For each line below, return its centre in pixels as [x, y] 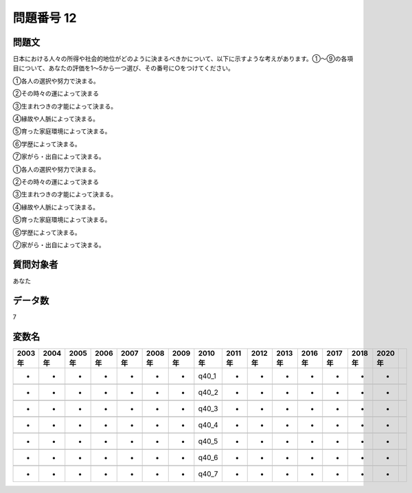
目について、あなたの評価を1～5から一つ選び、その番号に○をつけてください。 [124, 68]
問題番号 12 [45, 18]
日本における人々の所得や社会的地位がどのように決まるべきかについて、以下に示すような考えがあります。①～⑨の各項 [183, 59]
